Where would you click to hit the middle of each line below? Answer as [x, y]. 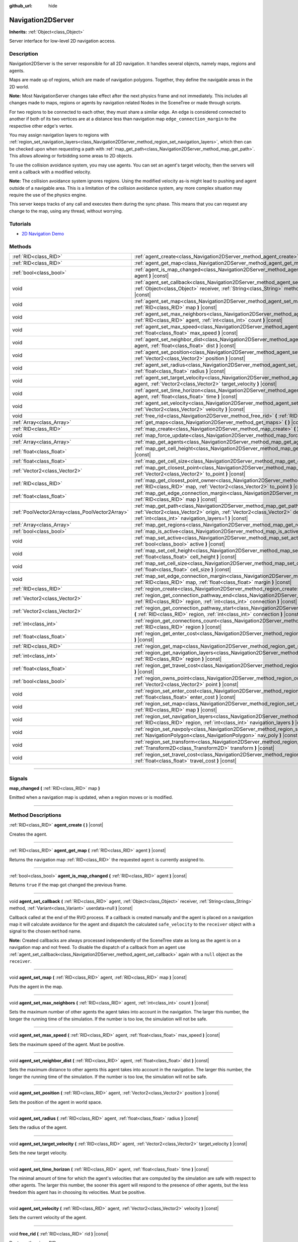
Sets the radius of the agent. [38, 1127]
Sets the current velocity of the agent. [48, 1218]
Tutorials [20, 224]
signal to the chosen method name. [45, 931]
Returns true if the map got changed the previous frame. [68, 885]
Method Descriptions [35, 815]
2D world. [19, 86]
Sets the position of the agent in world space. [56, 1102]
